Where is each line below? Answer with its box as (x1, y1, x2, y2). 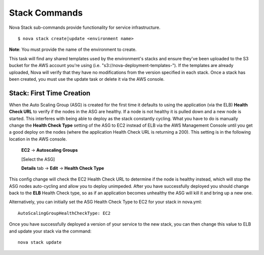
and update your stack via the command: (9, 228, 92, 234)
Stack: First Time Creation (9, 89, 90, 97)
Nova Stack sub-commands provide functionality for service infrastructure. (9, 24, 161, 30)
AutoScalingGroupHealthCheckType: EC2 (18, 210, 111, 216)
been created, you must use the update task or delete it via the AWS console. (9, 76, 165, 82)
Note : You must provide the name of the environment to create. (9, 46, 137, 52)
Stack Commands (9, 7, 83, 18)
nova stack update (18, 240, 62, 245)
